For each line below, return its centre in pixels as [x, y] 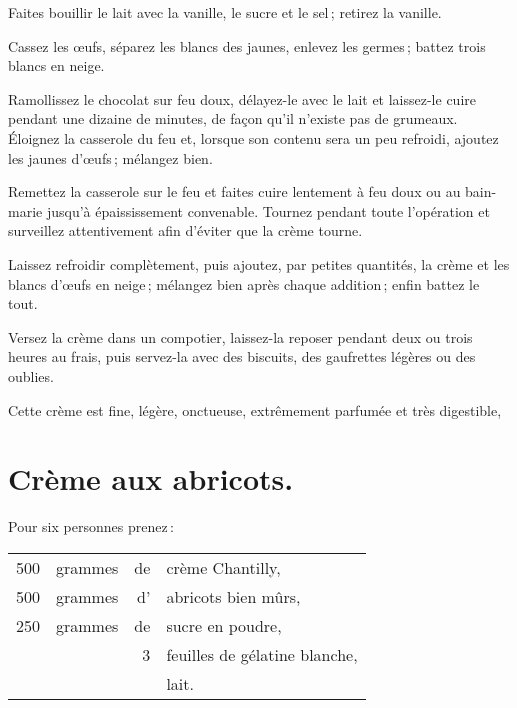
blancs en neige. [56, 65]
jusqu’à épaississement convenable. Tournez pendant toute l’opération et [268, 210]
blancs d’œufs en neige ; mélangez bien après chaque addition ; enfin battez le [244, 283]
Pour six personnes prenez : [91, 526]
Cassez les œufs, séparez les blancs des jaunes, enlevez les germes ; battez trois [247, 45]
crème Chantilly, [223, 567]
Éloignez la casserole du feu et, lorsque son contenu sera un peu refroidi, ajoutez [253, 137]
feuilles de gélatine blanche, [262, 654]
